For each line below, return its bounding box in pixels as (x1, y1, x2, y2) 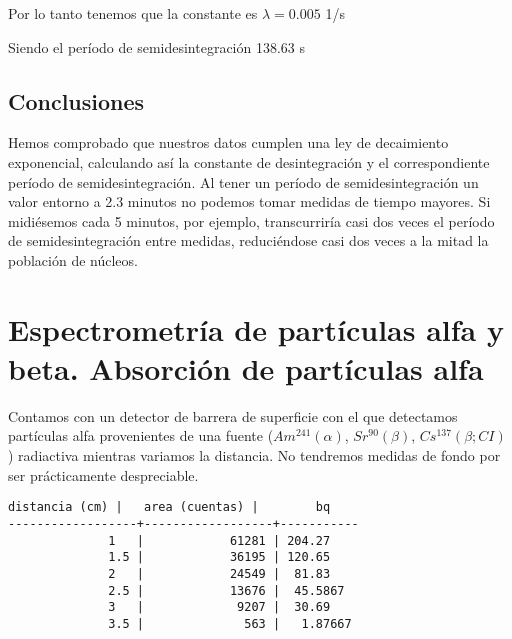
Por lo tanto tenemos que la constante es (8, 3, 258, 23)
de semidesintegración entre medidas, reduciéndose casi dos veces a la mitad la (8, 230, 489, 251)
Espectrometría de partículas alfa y (8, 308, 504, 349)
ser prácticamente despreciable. (8, 464, 199, 485)
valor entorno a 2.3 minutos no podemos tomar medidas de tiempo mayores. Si (8, 191, 491, 212)
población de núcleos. (8, 249, 138, 270)
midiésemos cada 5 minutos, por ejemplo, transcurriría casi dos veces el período (8, 210, 495, 231)
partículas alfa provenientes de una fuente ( (8, 425, 274, 446)
